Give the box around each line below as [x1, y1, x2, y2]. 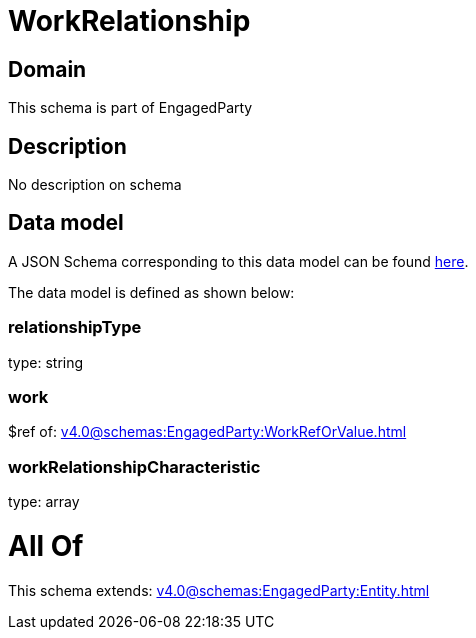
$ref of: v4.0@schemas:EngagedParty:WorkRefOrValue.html [8, 423, 407, 441]
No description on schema [8, 176, 182, 194]
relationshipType [8, 317, 142, 338]
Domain [8, 56, 87, 82]
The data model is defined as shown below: [8, 283, 295, 301]
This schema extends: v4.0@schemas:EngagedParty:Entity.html [8, 581, 430, 599]
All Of [8, 528, 84, 563]
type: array [8, 493, 80, 511]
